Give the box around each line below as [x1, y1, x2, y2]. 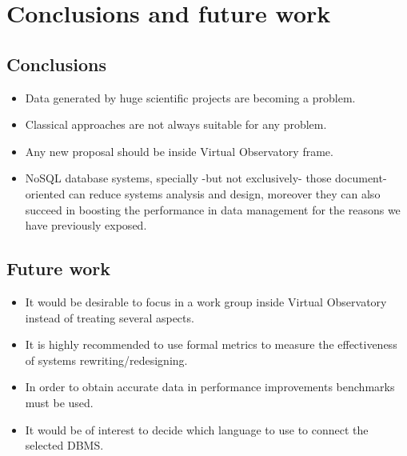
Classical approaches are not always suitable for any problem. [25, 116, 327, 133]
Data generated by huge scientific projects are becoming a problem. [25, 89, 356, 106]
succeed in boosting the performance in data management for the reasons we [25, 201, 401, 218]
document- [335, 170, 387, 186]
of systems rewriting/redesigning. [25, 351, 188, 368]
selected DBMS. [25, 437, 104, 454]
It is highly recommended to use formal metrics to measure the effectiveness [25, 336, 397, 353]
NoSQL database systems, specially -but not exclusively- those [25, 170, 332, 186]
